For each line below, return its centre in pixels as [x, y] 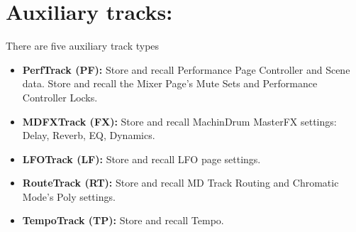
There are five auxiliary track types [83, 46]
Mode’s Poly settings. [69, 196]
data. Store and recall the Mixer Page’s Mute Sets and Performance [170, 83]
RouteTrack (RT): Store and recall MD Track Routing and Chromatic [180, 183]
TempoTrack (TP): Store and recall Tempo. [123, 220]
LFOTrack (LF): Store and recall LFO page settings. [141, 159]
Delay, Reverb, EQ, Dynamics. [89, 135]
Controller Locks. [60, 97]
